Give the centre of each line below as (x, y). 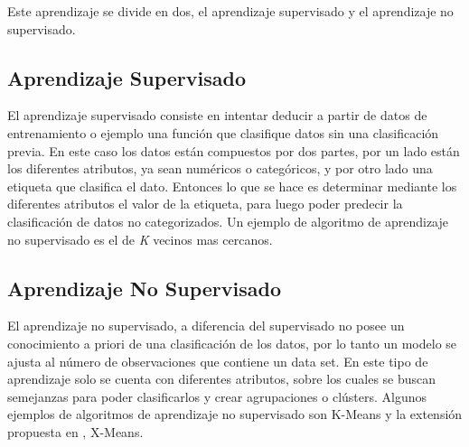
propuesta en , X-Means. (75, 431)
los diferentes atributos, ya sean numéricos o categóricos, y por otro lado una (220, 168)
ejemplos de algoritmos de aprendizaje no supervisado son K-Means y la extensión (235, 414)
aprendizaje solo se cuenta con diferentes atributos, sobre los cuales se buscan (222, 379)
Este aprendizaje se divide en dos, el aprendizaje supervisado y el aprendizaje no (230, 11)
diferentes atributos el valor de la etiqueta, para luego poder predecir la (205, 204)
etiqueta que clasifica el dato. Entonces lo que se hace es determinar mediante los (232, 186)
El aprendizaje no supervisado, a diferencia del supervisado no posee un (206, 326)
